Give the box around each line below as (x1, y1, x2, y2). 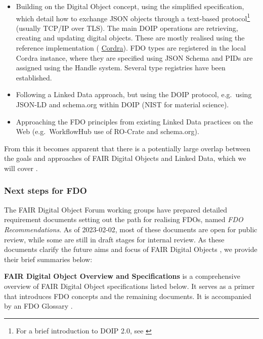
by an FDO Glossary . (4, 301, 73, 311)
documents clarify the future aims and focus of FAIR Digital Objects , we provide (4, 244, 257, 255)
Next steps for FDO (4, 184, 87, 197)
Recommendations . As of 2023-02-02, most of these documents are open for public (4, 224, 257, 234)
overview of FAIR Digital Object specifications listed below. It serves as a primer (4, 280, 255, 291)
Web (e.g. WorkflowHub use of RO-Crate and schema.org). (16, 126, 199, 137)
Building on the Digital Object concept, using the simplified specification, (16, 1, 244, 11)
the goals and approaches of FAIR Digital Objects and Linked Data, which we (4, 153, 246, 163)
